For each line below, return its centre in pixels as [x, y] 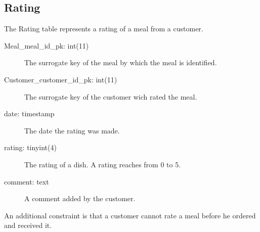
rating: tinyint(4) [30, 147]
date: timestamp [29, 113]
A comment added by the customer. [80, 198]
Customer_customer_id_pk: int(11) [61, 79]
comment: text [27, 181]
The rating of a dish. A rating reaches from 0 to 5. [103, 164]
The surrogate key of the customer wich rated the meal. [111, 96]
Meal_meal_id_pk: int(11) [47, 45]
